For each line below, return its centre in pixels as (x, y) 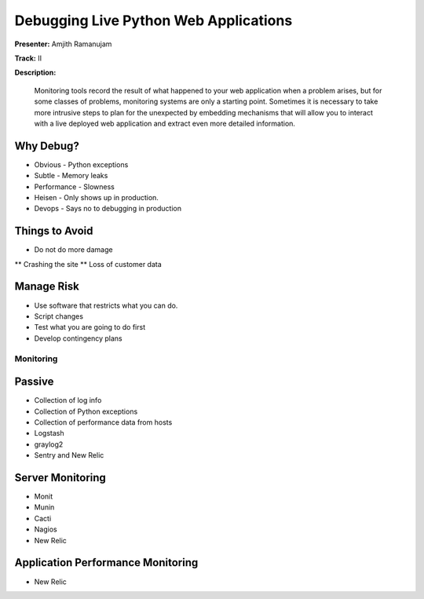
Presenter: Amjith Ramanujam (63, 44)
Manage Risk (47, 287)
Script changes (59, 316)
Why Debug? (47, 146)
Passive (34, 382)
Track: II (28, 58)
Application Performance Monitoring (106, 562)
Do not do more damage (73, 250)
